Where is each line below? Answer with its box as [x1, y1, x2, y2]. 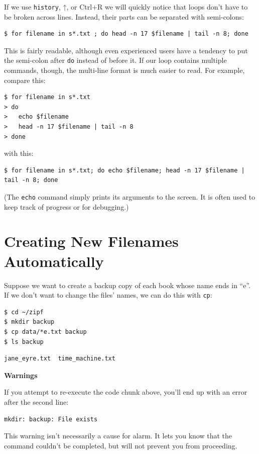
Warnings [4, 370, 38, 380]
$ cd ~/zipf [4, 308, 44, 316]
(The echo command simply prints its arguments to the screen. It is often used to [4, 192, 255, 202]
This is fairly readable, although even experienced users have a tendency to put [4, 45, 248, 55]
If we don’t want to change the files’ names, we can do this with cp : [4, 290, 212, 300]
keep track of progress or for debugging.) [4, 201, 129, 212]
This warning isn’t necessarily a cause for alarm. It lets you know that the [4, 430, 232, 441]
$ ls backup [4, 338, 44, 345]
